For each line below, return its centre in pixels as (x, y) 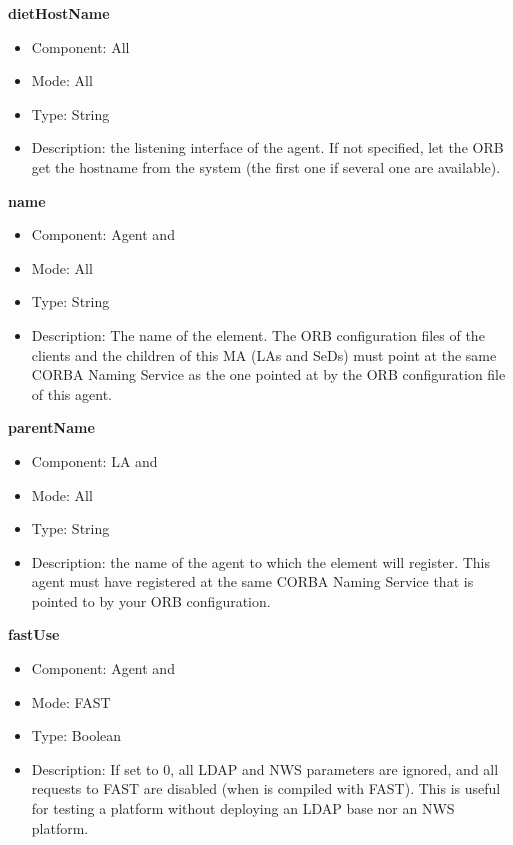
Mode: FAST (71, 701)
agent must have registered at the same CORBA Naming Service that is (252, 581)
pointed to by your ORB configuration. (151, 600)
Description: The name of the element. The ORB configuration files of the (258, 334)
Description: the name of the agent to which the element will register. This (261, 561)
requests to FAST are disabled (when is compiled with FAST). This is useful (266, 788)
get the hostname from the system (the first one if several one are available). (266, 166)
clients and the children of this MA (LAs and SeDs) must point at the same (264, 354)
